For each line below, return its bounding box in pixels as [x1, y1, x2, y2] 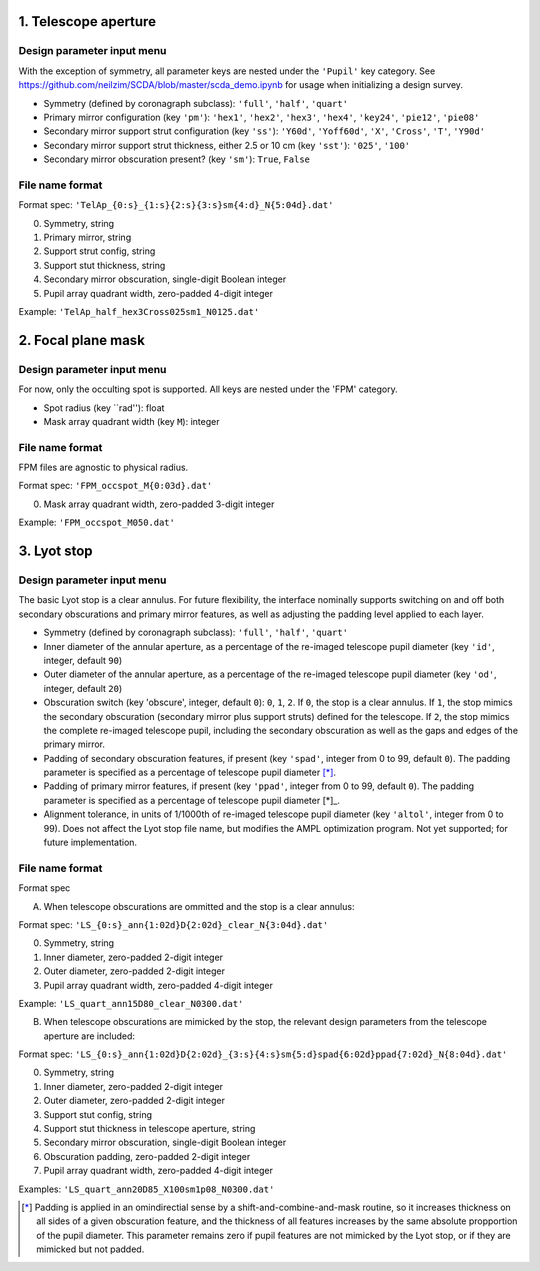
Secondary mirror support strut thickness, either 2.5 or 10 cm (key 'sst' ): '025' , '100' [43, 139, 411, 151]
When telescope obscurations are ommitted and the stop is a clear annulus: [43, 900, 355, 912]
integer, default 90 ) [43, 654, 123, 666]
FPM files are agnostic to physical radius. [18, 461, 189, 474]
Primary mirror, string [43, 231, 132, 244]
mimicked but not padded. [36, 1243, 145, 1255]
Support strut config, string [43, 245, 156, 257]
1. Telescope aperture [18, 13, 157, 30]
